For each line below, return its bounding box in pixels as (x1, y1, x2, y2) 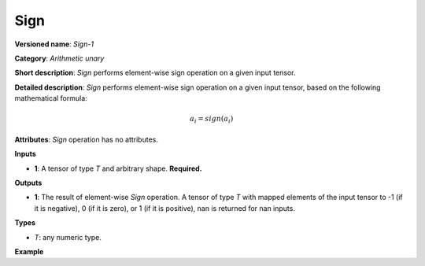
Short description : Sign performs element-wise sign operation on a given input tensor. (14, 68, 296, 78)
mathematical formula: (14, 94, 88, 103)
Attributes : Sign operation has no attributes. (14, 135, 159, 144)
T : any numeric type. (34, 232, 102, 242)
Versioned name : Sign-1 (14, 39, 94, 49)
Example (14, 246, 44, 256)
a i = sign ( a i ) (190, 114, 234, 125)
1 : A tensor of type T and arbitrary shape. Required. (34, 164, 202, 173)
